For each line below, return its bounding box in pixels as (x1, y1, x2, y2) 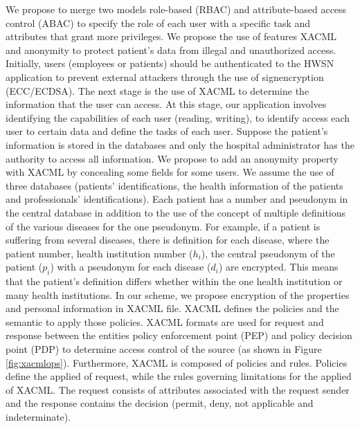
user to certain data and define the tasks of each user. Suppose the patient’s (6, 124, 328, 138)
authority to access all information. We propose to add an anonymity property (6, 151, 339, 165)
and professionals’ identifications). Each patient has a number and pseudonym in (6, 192, 348, 206)
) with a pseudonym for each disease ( (50, 259, 211, 274)
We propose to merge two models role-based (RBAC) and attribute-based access (6, 2, 347, 16)
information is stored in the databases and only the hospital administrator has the (6, 137, 354, 152)
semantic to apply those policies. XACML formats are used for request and (6, 314, 324, 329)
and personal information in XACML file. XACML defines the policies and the (6, 301, 339, 316)
